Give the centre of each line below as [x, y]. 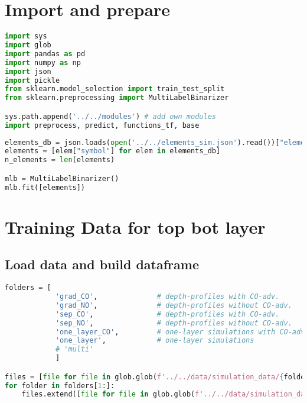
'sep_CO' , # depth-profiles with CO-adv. [167, 314]
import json [28, 71]
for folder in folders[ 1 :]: [60, 386]
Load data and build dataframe [102, 264]
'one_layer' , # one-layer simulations [155, 341]
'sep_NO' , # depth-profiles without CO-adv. [174, 323]
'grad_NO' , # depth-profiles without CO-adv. [174, 305]
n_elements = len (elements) [60, 160]
